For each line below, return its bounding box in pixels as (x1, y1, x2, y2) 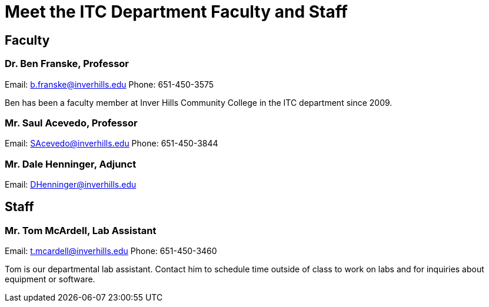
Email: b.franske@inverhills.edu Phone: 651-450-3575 (5, 79, 214, 89)
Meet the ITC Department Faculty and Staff (5, 2, 348, 22)
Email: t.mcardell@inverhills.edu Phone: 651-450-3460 (5, 246, 217, 256)
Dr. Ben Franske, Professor (5, 58, 129, 70)
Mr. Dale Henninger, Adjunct (5, 158, 137, 170)
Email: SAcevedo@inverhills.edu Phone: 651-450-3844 (5, 138, 218, 149)
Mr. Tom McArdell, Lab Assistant (5, 224, 157, 236)
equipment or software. (5, 274, 95, 285)
